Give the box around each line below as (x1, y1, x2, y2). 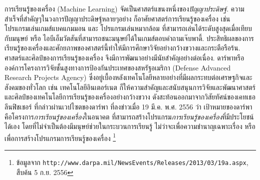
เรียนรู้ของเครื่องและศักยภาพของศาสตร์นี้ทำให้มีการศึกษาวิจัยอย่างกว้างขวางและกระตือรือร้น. (4, 42, 241, 53)
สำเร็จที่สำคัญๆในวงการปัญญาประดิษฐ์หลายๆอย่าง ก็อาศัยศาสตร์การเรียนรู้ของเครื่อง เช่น (4, 13, 231, 23)
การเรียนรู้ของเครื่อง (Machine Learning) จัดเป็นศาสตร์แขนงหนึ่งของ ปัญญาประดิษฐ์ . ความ (4, 3, 245, 13)
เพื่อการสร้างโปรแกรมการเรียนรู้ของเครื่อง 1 (4, 131, 116, 143)
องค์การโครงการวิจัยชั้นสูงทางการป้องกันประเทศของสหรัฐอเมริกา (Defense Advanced (4, 62, 231, 72)
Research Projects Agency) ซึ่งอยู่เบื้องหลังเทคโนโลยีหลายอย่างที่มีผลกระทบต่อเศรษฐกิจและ (4, 72, 253, 82)
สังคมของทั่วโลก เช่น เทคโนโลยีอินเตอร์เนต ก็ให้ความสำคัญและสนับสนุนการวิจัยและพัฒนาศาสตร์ (4, 81, 256, 92)
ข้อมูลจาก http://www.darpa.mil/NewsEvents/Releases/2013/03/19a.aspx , (16, 156, 249, 167)
